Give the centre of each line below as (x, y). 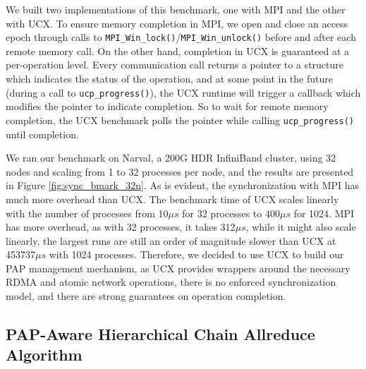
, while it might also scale (301, 227)
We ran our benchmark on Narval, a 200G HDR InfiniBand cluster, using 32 (171, 158)
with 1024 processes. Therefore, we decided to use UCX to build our (196, 254)
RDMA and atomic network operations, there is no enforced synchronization (171, 282)
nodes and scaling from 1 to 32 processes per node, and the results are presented (180, 171)
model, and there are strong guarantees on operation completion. (146, 296)
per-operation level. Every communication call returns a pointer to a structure (175, 65)
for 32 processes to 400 (231, 213)
